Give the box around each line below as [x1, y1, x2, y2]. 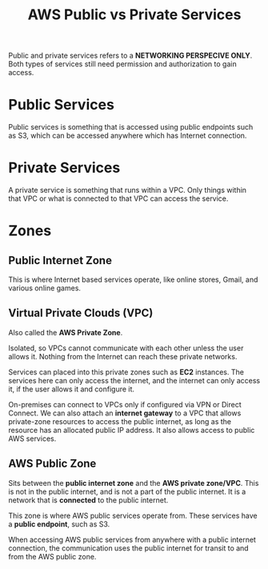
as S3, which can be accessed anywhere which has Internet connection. [8, 130, 247, 141]
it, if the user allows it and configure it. [8, 384, 134, 394]
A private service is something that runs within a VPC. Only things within [8, 186, 246, 195]
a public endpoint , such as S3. [8, 519, 110, 529]
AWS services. [8, 434, 57, 443]
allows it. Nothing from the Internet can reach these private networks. [8, 351, 238, 361]
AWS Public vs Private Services [27, 6, 242, 24]
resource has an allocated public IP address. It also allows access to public [8, 425, 255, 435]
